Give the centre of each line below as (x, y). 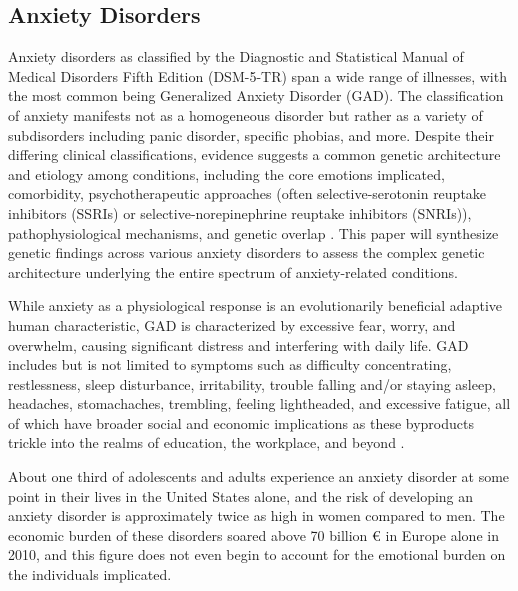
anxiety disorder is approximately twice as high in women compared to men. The (256, 515)
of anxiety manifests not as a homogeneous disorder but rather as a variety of (245, 114)
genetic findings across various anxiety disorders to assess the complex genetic (246, 252)
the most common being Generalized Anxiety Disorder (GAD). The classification (256, 95)
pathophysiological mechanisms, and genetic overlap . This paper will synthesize (253, 232)
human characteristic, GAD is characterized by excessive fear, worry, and (232, 324)
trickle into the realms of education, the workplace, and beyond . (206, 442)
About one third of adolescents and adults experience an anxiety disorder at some (259, 476)
